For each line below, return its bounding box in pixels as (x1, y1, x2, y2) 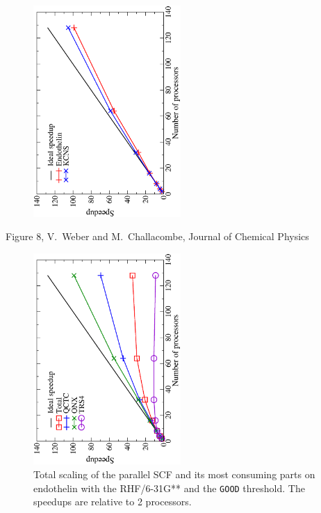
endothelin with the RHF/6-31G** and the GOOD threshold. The (33, 480, 305, 495)
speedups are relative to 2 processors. (33, 494, 192, 509)
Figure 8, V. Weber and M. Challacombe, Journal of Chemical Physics (6, 229, 309, 244)
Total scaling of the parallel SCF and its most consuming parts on (33, 467, 315, 481)
